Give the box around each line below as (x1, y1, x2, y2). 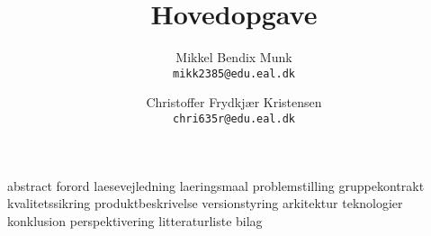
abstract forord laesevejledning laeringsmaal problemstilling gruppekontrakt (7, 176, 425, 195)
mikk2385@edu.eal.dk (172, 67, 296, 80)
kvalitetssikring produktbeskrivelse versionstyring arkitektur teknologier (7, 194, 403, 213)
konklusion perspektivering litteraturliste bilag (7, 211, 263, 230)
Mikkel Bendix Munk (175, 48, 292, 67)
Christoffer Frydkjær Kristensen (146, 93, 322, 112)
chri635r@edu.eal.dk (172, 112, 296, 125)
